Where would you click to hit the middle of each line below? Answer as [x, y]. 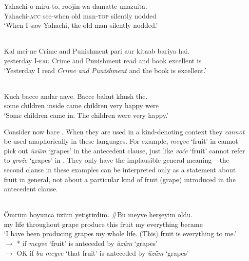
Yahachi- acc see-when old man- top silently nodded [80, 15]
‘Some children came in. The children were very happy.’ [86, 115]
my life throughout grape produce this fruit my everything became [103, 224]
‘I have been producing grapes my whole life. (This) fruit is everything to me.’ [120, 233]
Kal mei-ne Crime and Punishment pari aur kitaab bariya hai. [97, 51]
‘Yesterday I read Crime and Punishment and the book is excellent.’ [105, 70]
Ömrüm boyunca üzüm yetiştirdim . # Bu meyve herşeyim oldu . [98, 214]
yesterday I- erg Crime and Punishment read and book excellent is [103, 60]
